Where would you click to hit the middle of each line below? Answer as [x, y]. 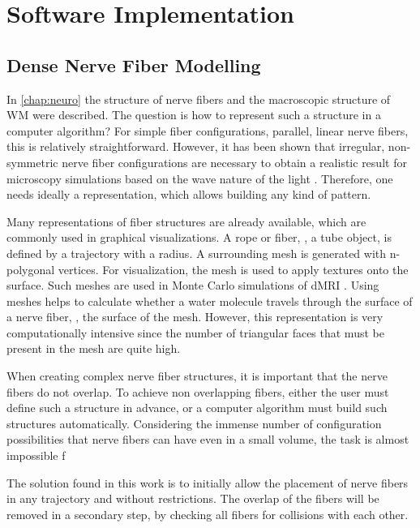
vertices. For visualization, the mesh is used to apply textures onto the [233, 269]
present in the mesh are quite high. [94, 348]
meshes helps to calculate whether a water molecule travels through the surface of [210, 300]
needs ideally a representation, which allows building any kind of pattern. [189, 194]
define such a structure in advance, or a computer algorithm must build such [197, 408]
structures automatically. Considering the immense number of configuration [194, 423]
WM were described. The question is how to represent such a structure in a [194, 115]
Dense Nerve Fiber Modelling [134, 64]
